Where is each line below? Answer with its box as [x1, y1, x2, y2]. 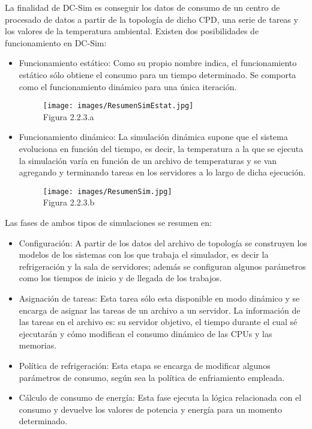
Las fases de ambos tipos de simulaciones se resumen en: [5, 216, 212, 229]
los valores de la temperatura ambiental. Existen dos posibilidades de [5, 25, 259, 37]
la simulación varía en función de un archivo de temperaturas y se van [19, 154, 277, 166]
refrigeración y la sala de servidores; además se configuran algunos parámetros [19, 260, 306, 272]
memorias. [19, 339, 57, 351]
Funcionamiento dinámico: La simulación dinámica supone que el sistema [19, 130, 288, 143]
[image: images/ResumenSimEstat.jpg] [43, 102, 194, 111]
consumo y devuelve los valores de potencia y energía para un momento [19, 403, 282, 415]
